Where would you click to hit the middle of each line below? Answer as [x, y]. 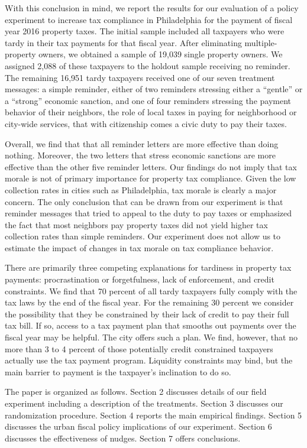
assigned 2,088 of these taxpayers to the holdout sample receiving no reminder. [148, 65]
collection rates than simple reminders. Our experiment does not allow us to [143, 236]
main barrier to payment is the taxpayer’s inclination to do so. [118, 371]
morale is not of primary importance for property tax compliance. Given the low [151, 178]
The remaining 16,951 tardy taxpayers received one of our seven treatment [140, 77]
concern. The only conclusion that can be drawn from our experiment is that [144, 201]
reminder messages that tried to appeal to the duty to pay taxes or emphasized [148, 213]
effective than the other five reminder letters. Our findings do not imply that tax [151, 166]
